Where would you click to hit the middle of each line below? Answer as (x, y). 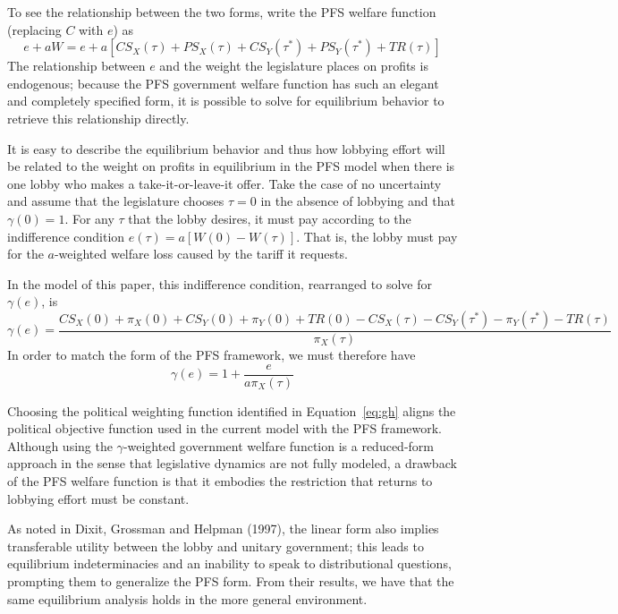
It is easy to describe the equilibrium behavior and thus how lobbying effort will (226, 148)
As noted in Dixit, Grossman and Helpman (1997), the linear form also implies (223, 529)
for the (25, 254)
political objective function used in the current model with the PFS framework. (224, 428)
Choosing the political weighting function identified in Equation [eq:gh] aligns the (232, 410)
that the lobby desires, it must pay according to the (270, 218)
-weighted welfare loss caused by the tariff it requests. (201, 254)
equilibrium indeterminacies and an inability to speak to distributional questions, (229, 563)
